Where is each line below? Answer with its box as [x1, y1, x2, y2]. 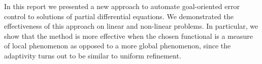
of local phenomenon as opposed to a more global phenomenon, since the [4, 40, 231, 51]
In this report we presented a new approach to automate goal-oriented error [4, 1, 240, 11]
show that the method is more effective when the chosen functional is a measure [4, 30, 253, 41]
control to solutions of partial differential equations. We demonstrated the [4, 11, 234, 21]
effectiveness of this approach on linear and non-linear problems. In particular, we [4, 21, 258, 31]
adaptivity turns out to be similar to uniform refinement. [4, 50, 181, 60]
